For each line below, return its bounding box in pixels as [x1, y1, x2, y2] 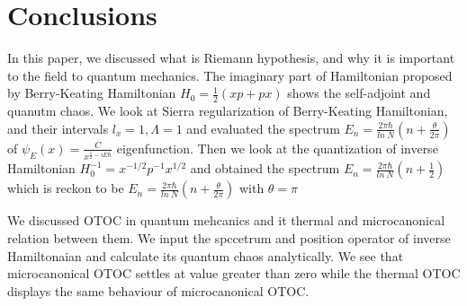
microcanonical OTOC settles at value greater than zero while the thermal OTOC [7, 264, 461, 283]
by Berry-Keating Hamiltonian [7, 83, 176, 102]
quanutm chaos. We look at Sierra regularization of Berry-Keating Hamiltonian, [7, 101, 448, 120]
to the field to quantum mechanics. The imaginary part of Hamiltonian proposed [7, 66, 453, 84]
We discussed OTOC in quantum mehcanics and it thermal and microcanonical [7, 211, 445, 230]
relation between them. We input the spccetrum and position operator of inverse [7, 229, 451, 248]
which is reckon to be [7, 179, 124, 197]
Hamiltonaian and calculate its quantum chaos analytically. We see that [7, 246, 404, 265]
